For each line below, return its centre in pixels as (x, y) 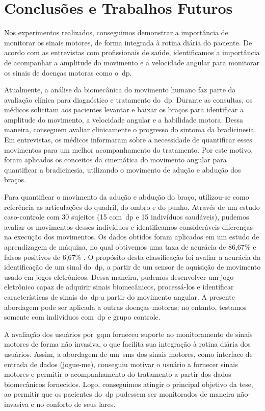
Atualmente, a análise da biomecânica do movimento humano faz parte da (120, 90)
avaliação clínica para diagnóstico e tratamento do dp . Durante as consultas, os (128, 99)
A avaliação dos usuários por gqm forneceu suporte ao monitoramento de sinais (128, 334)
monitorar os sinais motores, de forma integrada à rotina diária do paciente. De (128, 42)
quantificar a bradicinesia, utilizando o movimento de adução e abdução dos (123, 169)
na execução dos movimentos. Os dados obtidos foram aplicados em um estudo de (132, 237)
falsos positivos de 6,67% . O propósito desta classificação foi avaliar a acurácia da (132, 257)
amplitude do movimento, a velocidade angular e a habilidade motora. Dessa (124, 119)
